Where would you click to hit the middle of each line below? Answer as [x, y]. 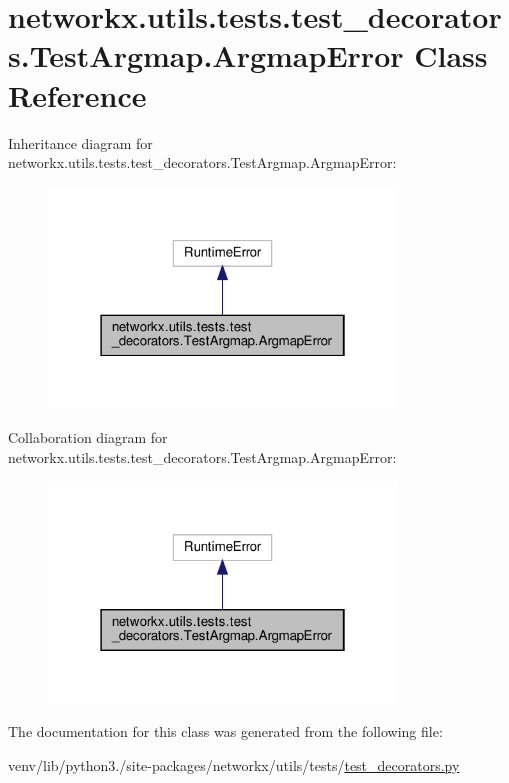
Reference [77, 94]
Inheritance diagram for [80, 142]
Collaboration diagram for [88, 436]
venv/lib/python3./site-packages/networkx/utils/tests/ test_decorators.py [234, 764]
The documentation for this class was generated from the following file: [225, 731]
